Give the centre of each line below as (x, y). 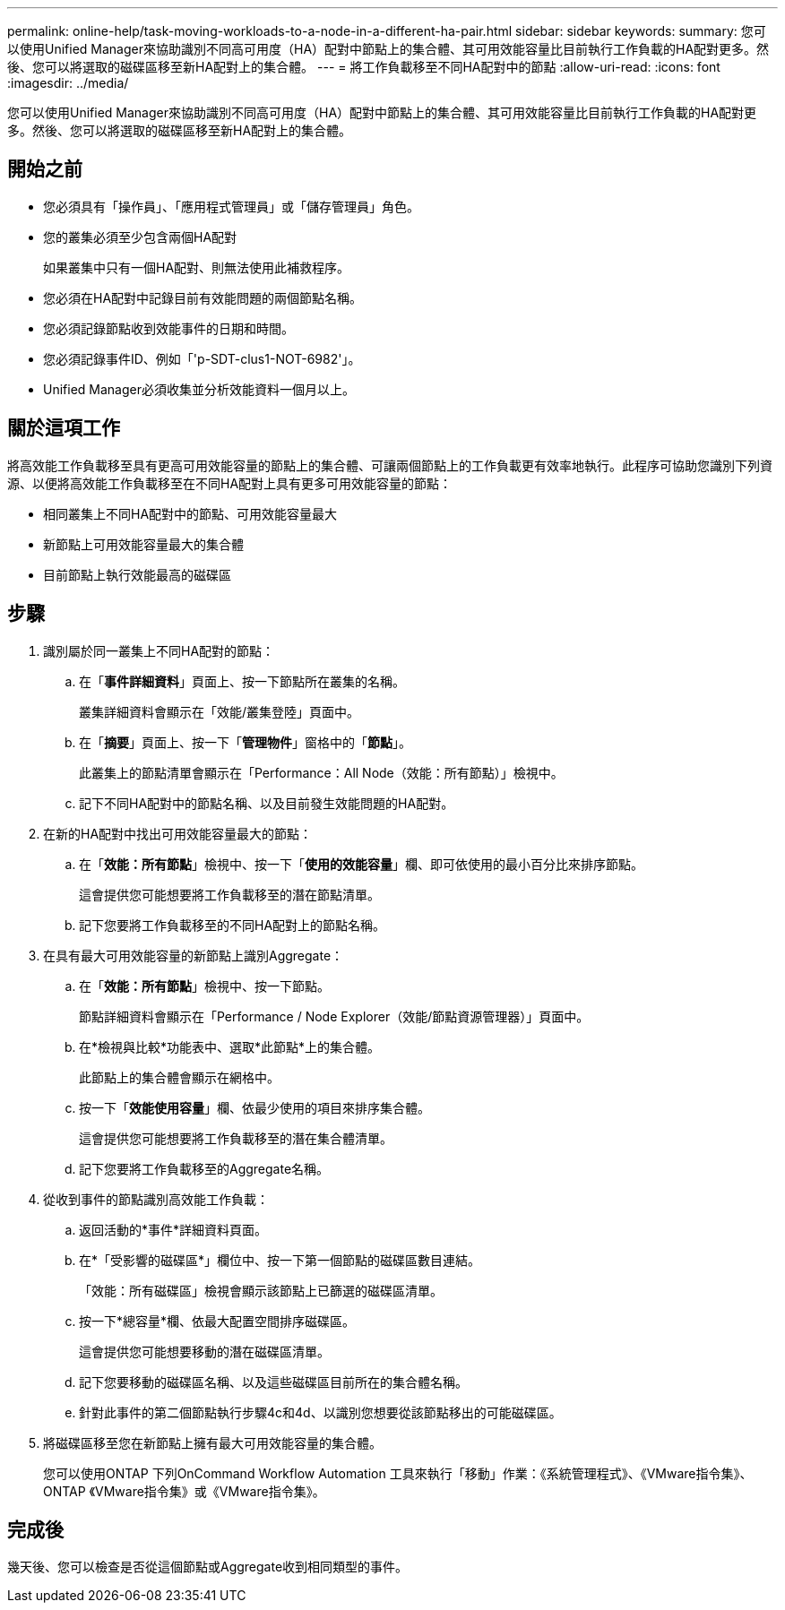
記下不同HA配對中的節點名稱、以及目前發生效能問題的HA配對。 (267, 803)
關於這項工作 (64, 428)
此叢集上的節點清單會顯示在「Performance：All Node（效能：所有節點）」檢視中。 (321, 772)
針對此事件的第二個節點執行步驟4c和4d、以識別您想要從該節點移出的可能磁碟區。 (320, 1412)
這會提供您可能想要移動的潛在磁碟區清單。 (204, 1351)
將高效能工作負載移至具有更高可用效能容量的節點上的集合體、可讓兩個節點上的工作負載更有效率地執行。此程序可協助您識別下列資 (390, 465)
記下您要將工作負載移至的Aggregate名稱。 (204, 1168)
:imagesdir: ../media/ (68, 83)
